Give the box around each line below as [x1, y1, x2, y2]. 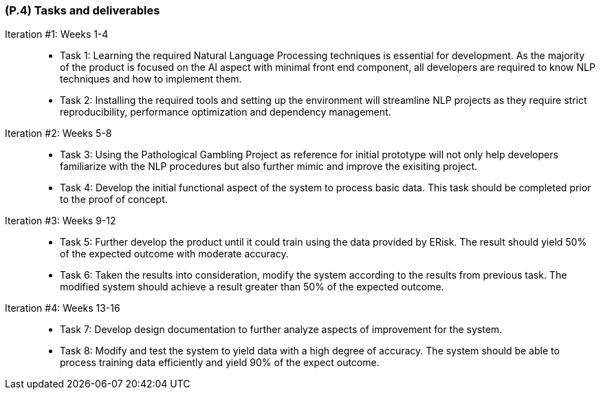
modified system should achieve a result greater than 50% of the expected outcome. [60, 281, 444, 293]
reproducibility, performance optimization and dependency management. [60, 106, 391, 118]
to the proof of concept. [60, 193, 168, 206]
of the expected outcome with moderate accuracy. [60, 248, 289, 260]
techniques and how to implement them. [60, 73, 242, 85]
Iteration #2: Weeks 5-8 [5, 127, 112, 140]
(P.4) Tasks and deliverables [5, 3, 160, 17]
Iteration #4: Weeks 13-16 [5, 302, 120, 314]
